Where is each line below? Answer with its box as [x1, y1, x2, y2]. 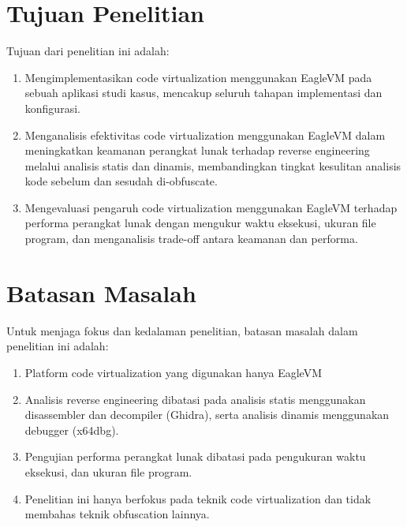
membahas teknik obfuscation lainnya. [24, 506, 210, 522]
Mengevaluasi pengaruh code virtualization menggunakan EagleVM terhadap [24, 199, 398, 215]
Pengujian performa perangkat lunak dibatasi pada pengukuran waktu [24, 448, 366, 465]
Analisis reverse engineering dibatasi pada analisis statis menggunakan [24, 391, 366, 407]
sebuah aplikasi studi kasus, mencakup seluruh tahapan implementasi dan [24, 84, 383, 101]
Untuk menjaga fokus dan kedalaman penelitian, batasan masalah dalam [6, 322, 358, 338]
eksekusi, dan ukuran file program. [24, 463, 192, 480]
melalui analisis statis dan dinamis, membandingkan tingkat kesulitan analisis [24, 157, 401, 174]
